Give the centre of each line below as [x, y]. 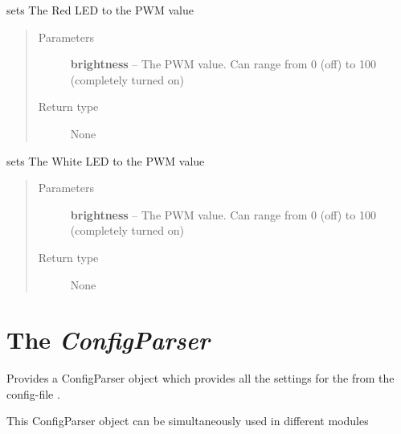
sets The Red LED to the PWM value [100, 10]
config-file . [33, 393]
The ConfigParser [108, 340]
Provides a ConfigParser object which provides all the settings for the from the [200, 378]
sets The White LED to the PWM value [106, 160]
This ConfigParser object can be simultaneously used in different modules [188, 421]
